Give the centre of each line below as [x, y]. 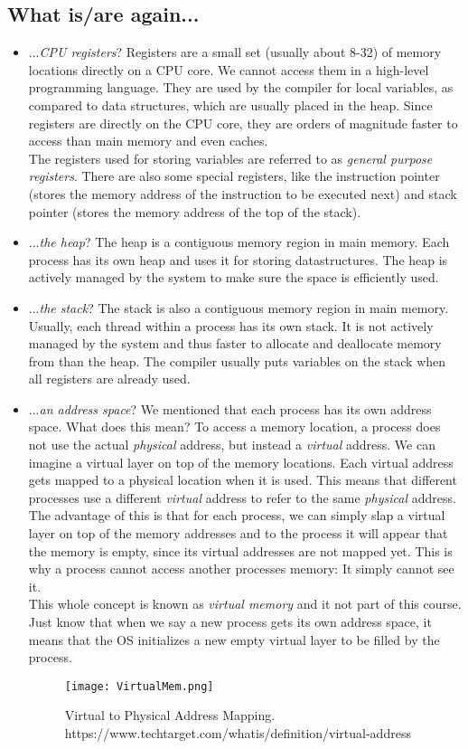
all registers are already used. [109, 379]
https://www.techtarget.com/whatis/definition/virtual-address [238, 733]
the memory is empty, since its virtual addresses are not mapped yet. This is [240, 550]
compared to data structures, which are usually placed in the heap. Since [230, 104]
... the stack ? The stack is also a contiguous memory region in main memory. [239, 307]
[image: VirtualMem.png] [139, 686]
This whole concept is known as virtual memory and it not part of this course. [245, 604]
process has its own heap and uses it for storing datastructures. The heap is [238, 259]
